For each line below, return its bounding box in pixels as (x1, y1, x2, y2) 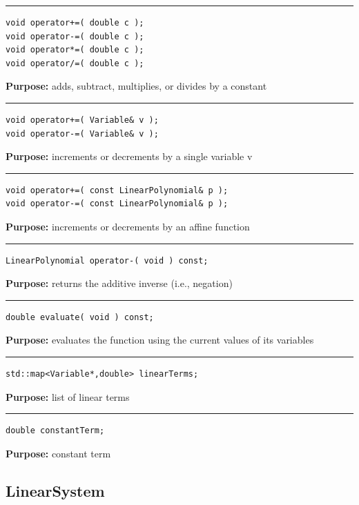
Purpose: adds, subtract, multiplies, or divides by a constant (6, 79, 267, 93)
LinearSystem (6, 479, 105, 501)
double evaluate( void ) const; (6, 312, 154, 322)
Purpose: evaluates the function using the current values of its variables (6, 333, 314, 347)
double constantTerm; (6, 426, 105, 436)
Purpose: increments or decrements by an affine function (6, 219, 250, 233)
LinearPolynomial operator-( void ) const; (6, 255, 208, 266)
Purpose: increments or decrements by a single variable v (6, 149, 253, 164)
